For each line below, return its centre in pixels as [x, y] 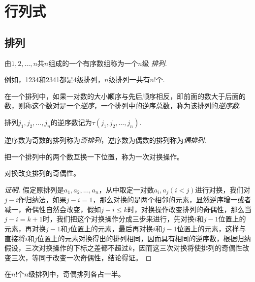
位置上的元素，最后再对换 [112, 228]
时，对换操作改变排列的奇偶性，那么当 [189, 209]
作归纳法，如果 [42, 200]
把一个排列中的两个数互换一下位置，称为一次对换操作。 [94, 156]
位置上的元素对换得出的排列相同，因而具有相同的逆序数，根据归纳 [144, 238]
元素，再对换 [25, 228]
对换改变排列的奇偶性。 [42, 173]
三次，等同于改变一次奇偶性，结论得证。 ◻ [81, 257]
